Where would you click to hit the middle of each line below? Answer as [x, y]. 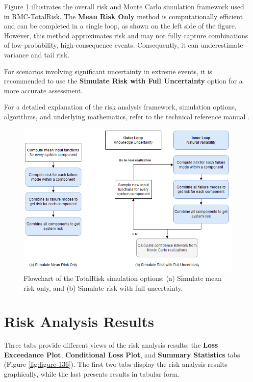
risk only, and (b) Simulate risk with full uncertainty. [103, 287]
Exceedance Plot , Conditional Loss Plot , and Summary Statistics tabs [122, 354]
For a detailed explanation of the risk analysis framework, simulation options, [120, 107]
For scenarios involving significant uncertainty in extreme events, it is [108, 71]
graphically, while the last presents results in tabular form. [92, 374]
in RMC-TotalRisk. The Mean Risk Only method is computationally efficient [124, 16]
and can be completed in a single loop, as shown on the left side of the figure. [120, 26]
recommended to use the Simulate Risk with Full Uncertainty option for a [123, 81]
